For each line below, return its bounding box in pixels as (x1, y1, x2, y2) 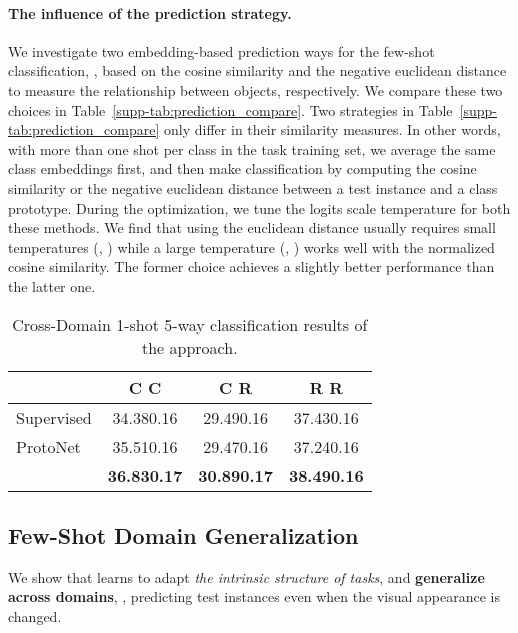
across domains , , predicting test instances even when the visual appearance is (8, 586, 500, 607)
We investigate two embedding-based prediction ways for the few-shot (8, 40, 435, 61)
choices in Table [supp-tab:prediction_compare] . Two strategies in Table (8, 99, 453, 120)
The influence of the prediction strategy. (8, 2, 292, 23)
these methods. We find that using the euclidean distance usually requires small (8, 217, 496, 238)
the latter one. (8, 275, 96, 296)
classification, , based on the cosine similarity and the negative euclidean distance (8, 60, 507, 81)
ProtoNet (16, 434, 81, 458)
